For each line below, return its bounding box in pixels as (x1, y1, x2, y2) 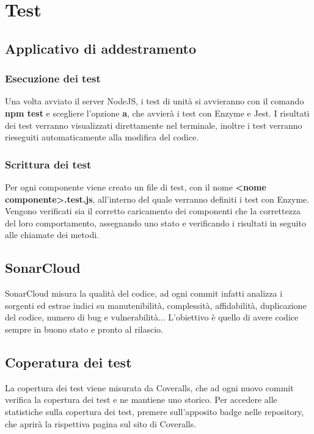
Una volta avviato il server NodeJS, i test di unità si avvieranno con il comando (5, 95, 304, 107)
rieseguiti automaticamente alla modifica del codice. (5, 131, 199, 143)
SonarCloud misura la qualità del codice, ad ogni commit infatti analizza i (5, 287, 283, 300)
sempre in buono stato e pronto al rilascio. (5, 322, 163, 335)
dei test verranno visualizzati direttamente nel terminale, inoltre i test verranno (5, 118, 302, 131)
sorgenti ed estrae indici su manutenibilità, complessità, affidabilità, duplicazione (5, 298, 307, 311)
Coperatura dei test (5, 352, 132, 371)
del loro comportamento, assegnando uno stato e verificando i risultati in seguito (5, 216, 306, 229)
